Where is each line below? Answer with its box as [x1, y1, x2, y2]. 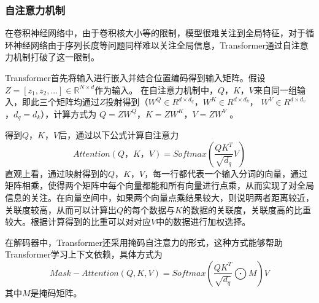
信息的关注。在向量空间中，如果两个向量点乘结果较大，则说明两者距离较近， [5, 191, 314, 204]
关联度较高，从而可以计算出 [5, 203, 117, 216]
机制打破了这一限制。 [13, 50, 99, 63]
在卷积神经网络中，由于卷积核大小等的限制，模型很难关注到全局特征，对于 [5, 26, 306, 39]
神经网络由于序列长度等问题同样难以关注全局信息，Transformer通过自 [13, 38, 291, 51]
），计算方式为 [40, 107, 97, 120]
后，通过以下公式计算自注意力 [58, 128, 179, 141]
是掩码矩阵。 [30, 286, 82, 299]
